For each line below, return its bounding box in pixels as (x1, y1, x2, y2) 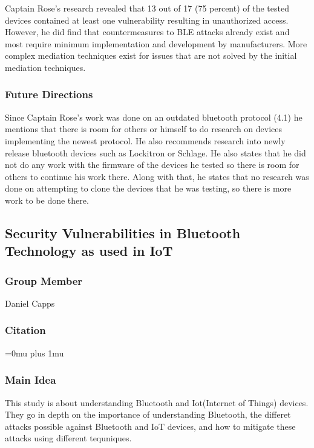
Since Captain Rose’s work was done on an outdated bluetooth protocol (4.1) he (5, 110, 303, 123)
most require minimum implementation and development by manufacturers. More (5, 37, 307, 50)
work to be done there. (5, 193, 89, 206)
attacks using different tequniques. (5, 432, 132, 444)
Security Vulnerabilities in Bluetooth (5, 223, 241, 242)
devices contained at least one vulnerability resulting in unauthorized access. (5, 13, 289, 26)
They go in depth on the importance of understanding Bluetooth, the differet (5, 408, 291, 421)
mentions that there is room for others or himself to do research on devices (5, 122, 283, 135)
